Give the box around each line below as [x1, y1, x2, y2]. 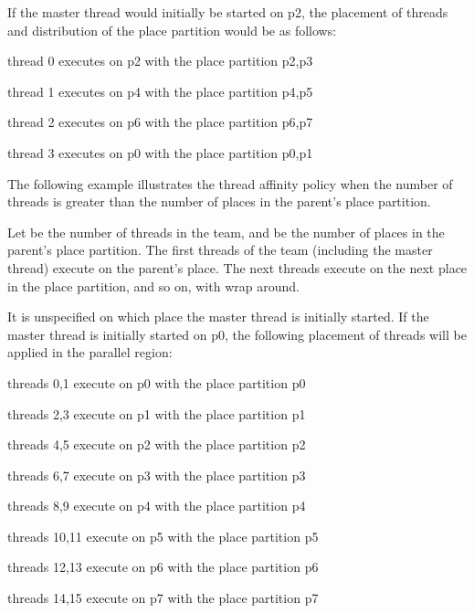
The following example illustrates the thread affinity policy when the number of [7, 174, 453, 193]
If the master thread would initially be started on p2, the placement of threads [7, 3, 448, 21]
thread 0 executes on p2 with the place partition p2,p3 [7, 51, 313, 70]
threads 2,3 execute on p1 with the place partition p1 [7, 404, 306, 423]
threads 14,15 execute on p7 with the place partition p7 [7, 588, 319, 608]
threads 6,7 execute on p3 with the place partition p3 [7, 465, 306, 484]
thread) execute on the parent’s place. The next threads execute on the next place [7, 258, 468, 277]
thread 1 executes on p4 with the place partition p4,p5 [7, 81, 313, 100]
